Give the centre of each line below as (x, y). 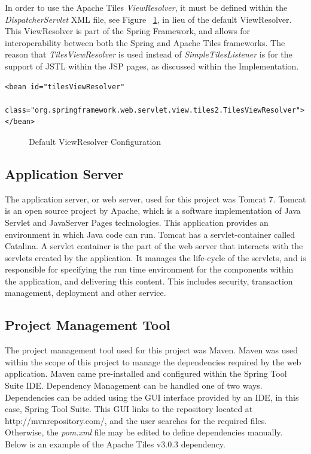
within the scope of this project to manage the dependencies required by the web (153, 361)
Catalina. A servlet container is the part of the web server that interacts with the (154, 246)
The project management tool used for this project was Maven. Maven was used (152, 350)
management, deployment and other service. (86, 293)
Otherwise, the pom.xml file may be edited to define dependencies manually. (144, 432)
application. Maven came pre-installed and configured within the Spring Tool (146, 373)
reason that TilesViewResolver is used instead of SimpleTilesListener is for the (149, 54)
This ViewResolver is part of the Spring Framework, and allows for (128, 31)
